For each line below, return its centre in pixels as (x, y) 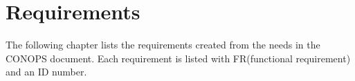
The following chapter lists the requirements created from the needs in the (163, 45)
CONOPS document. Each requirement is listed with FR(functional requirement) (178, 58)
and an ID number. (46, 72)
